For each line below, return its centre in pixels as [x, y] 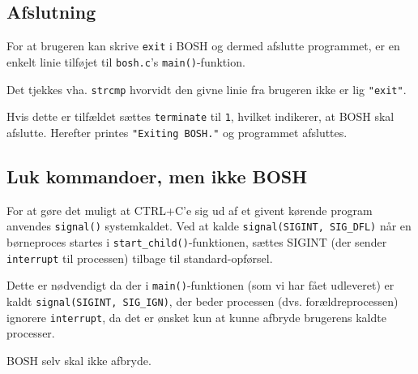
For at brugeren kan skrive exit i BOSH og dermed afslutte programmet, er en [203, 46]
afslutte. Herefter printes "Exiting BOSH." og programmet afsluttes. [177, 132]
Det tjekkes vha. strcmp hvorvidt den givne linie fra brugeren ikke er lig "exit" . [207, 89]
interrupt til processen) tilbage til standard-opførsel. [140, 258]
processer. [31, 333]
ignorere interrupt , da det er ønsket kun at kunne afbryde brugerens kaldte [196, 317]
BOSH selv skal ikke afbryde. [79, 360]
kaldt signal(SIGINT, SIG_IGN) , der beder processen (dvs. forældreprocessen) [203, 301]
